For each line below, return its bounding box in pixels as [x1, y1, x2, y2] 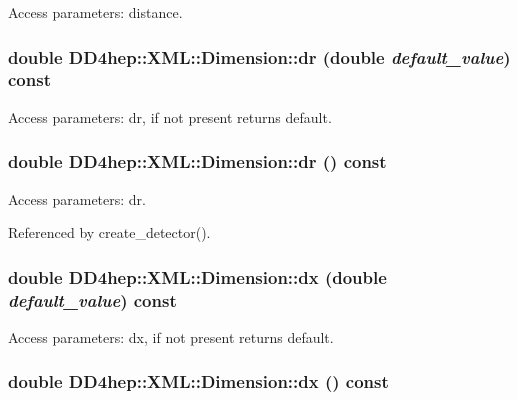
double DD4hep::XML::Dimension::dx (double [8, 264, 387, 289]
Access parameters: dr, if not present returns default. [8, 106, 332, 127]
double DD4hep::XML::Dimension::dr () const [8, 149, 387, 174]
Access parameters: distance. [8, 2, 183, 22]
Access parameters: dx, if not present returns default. [8, 326, 334, 347]
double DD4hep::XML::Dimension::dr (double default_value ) [8, 44, 511, 69]
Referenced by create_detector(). [8, 222, 211, 243]
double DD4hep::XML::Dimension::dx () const [8, 369, 389, 394]
